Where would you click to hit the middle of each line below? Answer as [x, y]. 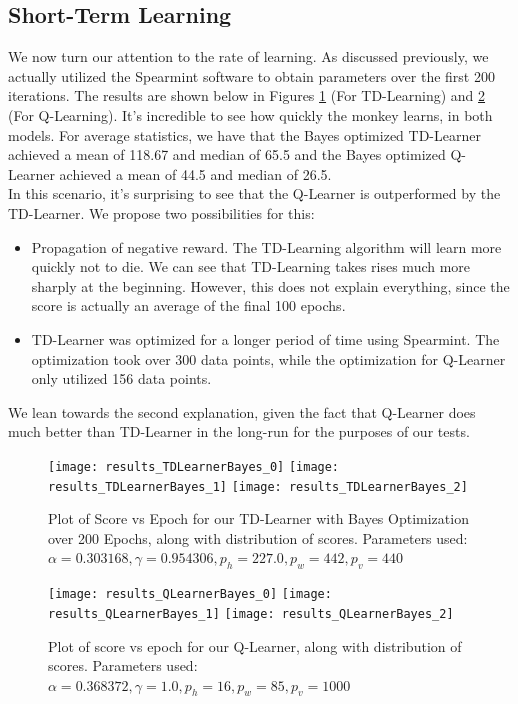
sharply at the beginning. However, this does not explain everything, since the [270, 285]
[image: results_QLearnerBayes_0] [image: [190, 594]
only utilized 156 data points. [121, 378]
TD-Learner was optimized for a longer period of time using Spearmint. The [265, 338]
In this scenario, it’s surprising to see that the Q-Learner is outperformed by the [254, 193]
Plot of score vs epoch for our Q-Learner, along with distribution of [255, 645]
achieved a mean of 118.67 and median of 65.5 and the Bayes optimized [227, 154]
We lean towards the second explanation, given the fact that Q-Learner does [242, 411]
